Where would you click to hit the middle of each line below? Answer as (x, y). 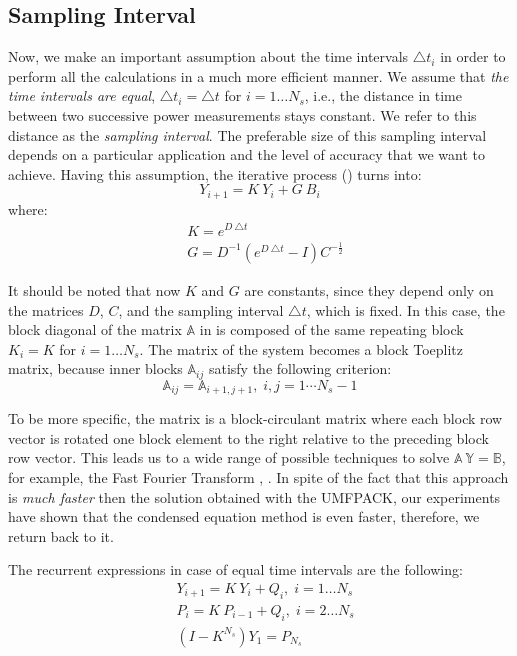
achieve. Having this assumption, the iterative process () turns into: (215, 173)
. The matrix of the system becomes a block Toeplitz (301, 348)
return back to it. (61, 535)
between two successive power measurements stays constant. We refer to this (242, 114)
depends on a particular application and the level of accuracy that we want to (246, 154)
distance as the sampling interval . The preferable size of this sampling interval (247, 134)
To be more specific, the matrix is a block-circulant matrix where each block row (255, 418)
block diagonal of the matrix (95, 329)
